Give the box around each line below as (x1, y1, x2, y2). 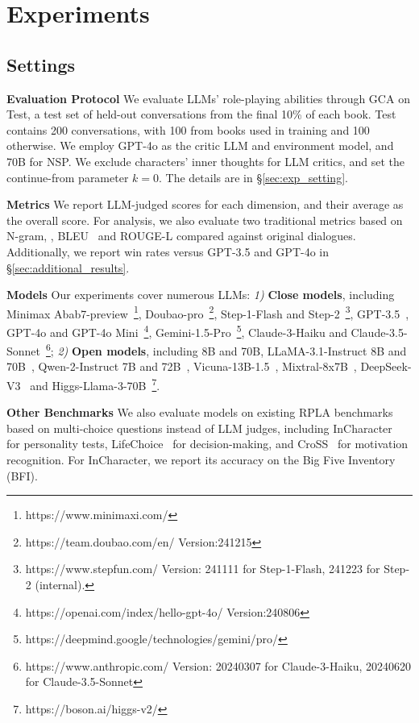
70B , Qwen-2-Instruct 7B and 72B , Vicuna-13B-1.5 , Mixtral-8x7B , (6, 358, 357, 375)
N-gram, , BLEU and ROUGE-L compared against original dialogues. (6, 227, 356, 244)
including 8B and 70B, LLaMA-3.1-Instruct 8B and (152, 342, 407, 359)
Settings (6, 52, 75, 77)
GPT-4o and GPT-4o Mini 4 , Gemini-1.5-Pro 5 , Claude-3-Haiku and (6, 321, 347, 340)
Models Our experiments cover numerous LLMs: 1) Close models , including (6, 286, 395, 303)
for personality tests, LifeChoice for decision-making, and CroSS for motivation (6, 435, 409, 452)
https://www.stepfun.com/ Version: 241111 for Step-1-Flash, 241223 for (25, 560, 380, 577)
